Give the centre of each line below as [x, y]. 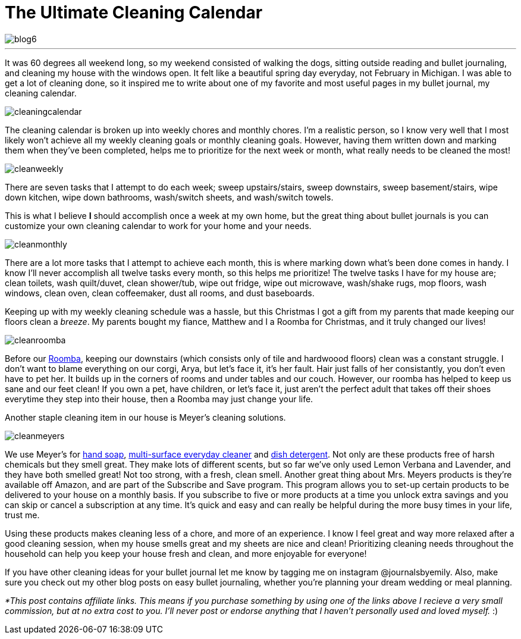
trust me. [22, 515]
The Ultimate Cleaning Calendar [134, 12]
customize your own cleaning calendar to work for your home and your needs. [158, 225]
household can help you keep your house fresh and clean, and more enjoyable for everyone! [186, 553]
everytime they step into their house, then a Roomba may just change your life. [159, 399]
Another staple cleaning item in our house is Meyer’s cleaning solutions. [145, 417]
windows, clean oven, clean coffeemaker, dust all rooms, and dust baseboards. [160, 293]
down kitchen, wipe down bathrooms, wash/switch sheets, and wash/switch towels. [169, 197]
